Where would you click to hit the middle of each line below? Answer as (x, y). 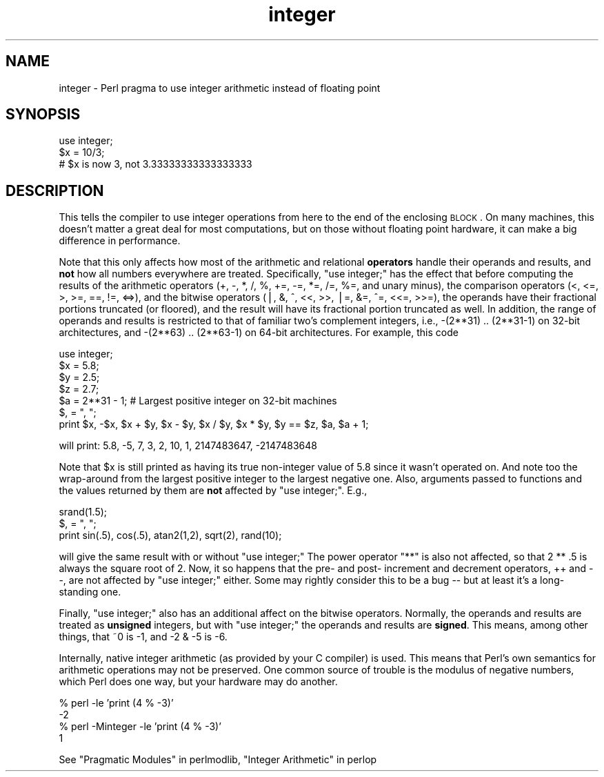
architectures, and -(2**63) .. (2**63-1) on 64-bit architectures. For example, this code (259, 333)
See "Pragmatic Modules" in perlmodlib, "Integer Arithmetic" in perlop (218, 760)
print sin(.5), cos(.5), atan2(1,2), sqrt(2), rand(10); (170, 535)
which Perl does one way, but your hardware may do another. (198, 682)
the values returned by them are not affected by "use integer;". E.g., (213, 491)
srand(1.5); (83, 512)
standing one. (90, 592)
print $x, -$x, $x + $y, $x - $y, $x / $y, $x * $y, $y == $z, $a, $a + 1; (214, 424)
